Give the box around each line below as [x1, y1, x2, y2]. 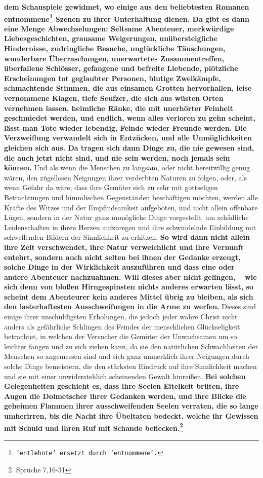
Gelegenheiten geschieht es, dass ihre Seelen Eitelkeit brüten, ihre [4, 381, 239, 391]
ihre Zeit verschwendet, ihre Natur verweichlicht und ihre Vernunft [4, 241, 244, 252]
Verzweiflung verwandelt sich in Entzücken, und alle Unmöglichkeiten [4, 132, 252, 143]
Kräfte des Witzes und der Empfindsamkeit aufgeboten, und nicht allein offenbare [4, 202, 258, 212]
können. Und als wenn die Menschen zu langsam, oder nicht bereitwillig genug [4, 162, 250, 173]
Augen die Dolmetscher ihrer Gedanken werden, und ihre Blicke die [4, 390, 246, 401]
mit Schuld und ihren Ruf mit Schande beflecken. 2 [4, 421, 184, 433]
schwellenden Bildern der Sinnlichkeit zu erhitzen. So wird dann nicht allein [4, 232, 250, 242]
